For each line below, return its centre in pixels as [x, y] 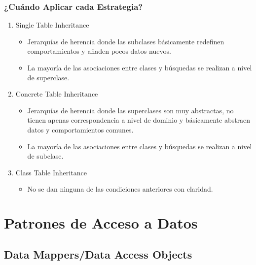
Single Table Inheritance [52, 25]
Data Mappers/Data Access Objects [98, 254]
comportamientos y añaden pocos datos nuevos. [99, 51]
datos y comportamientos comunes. [80, 129]
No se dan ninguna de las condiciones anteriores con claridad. [120, 189]
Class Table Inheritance [51, 172]
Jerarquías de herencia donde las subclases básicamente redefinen [126, 41]
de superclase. [48, 77]
